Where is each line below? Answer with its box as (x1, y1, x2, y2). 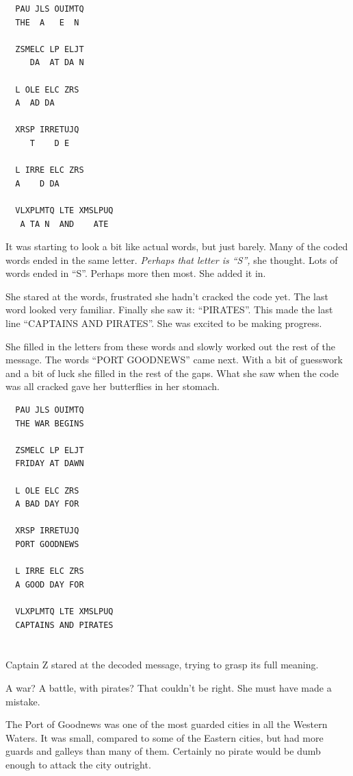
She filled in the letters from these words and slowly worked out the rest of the (5, 339, 335, 353)
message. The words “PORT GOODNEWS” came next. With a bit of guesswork (5, 352, 343, 367)
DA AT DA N (29, 58, 84, 68)
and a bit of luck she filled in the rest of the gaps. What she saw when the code (5, 365, 339, 380)
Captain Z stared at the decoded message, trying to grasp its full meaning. (5, 657, 319, 672)
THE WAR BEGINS (15, 418, 84, 428)
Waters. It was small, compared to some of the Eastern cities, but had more (5, 730, 324, 744)
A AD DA (15, 98, 55, 108)
